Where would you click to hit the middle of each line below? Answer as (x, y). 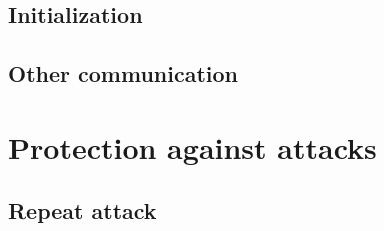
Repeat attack (82, 210)
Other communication (123, 73)
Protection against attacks (192, 146)
